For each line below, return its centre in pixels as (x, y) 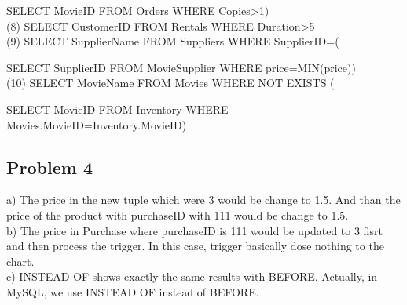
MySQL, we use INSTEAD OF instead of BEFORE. (133, 291)
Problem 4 (49, 167)
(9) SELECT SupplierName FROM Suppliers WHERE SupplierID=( (173, 41)
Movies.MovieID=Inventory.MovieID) (97, 124)
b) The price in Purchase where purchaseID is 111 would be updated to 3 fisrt (194, 230)
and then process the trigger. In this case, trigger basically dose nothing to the (195, 246)
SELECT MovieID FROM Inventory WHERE (117, 109)
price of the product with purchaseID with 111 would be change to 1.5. (178, 214)
